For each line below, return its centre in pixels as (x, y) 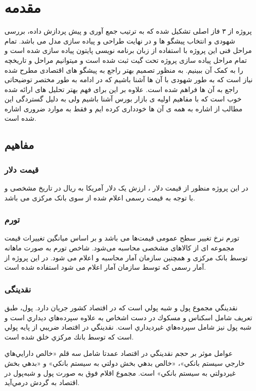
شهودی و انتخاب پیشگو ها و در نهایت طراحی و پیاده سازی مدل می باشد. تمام (120, 40)
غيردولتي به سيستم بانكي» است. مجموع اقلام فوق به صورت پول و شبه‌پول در (120, 372)
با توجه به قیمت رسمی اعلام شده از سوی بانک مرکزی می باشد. (100, 197)
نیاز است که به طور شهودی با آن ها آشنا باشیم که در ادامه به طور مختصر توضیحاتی (129, 79)
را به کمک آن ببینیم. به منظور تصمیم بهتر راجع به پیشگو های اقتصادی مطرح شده (124, 70)
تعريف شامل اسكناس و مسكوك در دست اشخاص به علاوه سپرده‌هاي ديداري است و (128, 317)
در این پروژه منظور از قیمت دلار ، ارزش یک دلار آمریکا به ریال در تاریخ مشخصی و (127, 188)
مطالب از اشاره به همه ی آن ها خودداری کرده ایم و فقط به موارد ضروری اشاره (124, 108)
